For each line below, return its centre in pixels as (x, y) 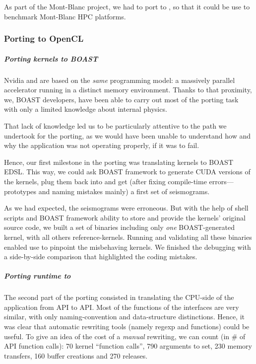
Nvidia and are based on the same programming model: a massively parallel (120, 80)
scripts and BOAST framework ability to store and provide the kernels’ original (125, 217)
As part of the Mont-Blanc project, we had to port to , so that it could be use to (127, 6)
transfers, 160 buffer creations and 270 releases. (76, 355)
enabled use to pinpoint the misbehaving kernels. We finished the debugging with (128, 247)
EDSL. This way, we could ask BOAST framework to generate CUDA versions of (127, 172)
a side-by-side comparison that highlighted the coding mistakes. (101, 256)
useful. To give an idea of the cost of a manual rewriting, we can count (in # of (125, 336)
